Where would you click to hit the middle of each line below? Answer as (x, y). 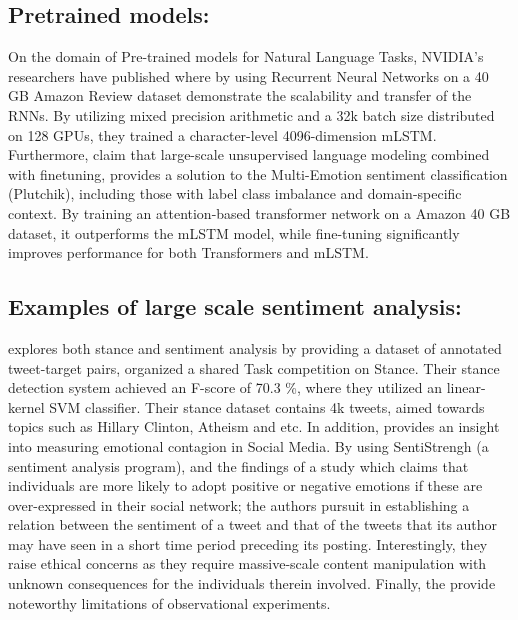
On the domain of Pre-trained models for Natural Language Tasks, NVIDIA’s (246, 56)
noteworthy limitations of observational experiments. (169, 602)
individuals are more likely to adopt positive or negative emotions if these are (245, 485)
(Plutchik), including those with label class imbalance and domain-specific (235, 193)
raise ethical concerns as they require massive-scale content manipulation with (247, 563)
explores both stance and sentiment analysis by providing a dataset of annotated (255, 347)
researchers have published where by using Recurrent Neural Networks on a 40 (248, 75)
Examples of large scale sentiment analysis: (235, 306)
